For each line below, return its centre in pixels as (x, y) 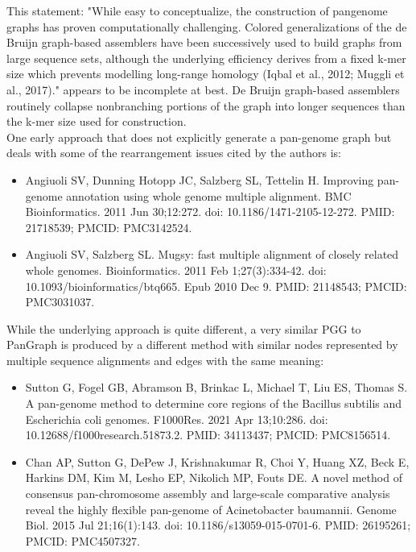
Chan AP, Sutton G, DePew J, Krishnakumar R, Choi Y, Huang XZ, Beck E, (217, 461)
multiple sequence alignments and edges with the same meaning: (165, 360)
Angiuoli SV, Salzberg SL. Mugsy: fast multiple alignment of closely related (212, 254)
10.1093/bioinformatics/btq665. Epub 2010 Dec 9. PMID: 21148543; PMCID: (216, 286)
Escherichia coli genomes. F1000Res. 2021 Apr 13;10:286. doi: (177, 419)
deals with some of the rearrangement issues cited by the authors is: (174, 153)
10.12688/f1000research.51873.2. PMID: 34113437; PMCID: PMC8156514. (208, 435)
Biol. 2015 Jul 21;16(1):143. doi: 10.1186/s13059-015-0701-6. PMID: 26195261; (218, 525)
